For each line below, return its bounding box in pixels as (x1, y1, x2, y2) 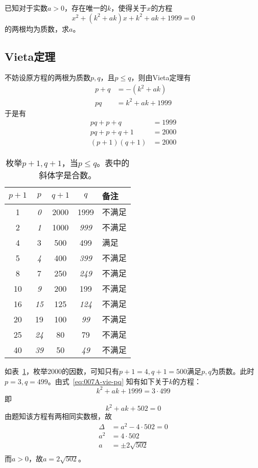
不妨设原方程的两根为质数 (5, 72, 90, 83)
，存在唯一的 (64, 3, 108, 13)
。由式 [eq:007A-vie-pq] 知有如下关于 (48, 376, 169, 386)
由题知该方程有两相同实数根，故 (5, 411, 112, 422)
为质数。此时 (211, 366, 254, 377)
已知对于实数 (5, 3, 48, 13)
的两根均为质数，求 (5, 23, 69, 34)
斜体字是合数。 (39, 169, 97, 181)
